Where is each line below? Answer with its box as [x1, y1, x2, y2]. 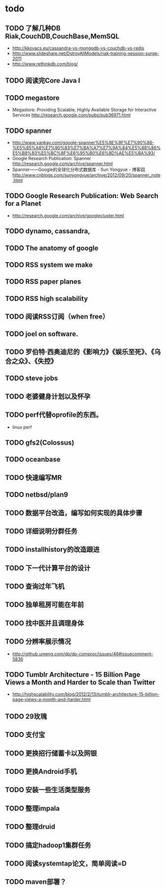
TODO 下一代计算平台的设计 [5, 563, 90, 572]
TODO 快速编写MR [5, 473, 62, 482]
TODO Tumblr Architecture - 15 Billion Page [5, 670, 141, 679]
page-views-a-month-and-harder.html [12, 697, 91, 703]
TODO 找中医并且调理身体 [5, 619, 84, 627]
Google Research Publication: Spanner [12, 156, 91, 162]
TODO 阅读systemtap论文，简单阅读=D [5, 859, 127, 868]
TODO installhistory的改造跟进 [5, 546, 100, 554]
